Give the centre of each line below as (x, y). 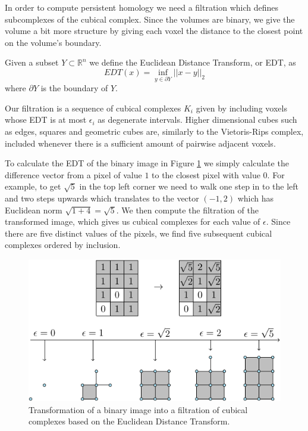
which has (256, 198)
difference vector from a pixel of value (73, 174)
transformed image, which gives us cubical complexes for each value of (133, 221)
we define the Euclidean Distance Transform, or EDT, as (193, 62)
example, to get (33, 186)
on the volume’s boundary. (53, 42)
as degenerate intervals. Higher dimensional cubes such (197, 120)
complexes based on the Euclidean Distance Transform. (129, 421)
